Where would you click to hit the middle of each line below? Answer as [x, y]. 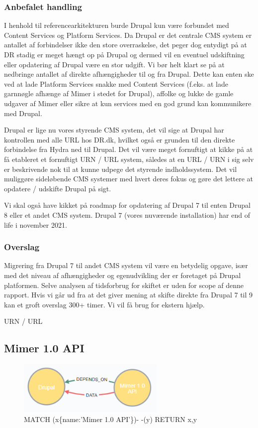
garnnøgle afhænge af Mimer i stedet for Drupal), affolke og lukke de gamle [119, 93]
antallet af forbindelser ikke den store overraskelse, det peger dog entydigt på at [126, 45]
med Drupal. [23, 113]
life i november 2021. [36, 224]
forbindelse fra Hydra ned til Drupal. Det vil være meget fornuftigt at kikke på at [129, 149]
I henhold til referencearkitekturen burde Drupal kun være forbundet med [117, 25]
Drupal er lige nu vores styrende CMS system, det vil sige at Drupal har [114, 130]
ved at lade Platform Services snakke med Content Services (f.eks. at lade [116, 83]
